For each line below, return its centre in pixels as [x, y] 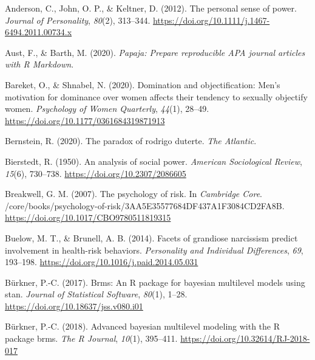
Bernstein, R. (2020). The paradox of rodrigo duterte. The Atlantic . [131, 141]
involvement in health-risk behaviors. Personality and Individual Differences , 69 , [154, 250]
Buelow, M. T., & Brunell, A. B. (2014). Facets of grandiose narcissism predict [151, 237]
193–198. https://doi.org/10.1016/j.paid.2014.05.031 [102, 262]
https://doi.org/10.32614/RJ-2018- [245, 338]
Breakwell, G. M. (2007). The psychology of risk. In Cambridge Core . [134, 194]
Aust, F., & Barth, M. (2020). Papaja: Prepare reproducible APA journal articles [155, 52]
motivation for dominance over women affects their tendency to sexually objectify [156, 96]
